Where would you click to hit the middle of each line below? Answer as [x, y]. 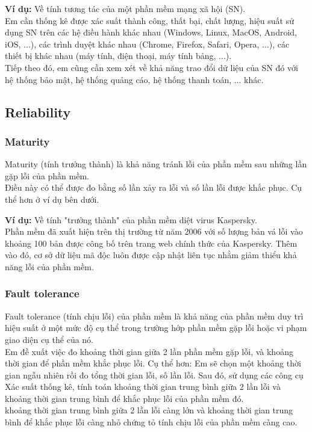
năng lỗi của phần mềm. [49, 266]
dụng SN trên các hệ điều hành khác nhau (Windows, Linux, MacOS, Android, [151, 32]
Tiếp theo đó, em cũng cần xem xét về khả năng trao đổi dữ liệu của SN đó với [151, 67]
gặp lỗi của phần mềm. [47, 175]
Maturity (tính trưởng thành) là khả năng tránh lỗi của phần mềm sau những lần [156, 164]
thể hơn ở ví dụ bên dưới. [52, 199]
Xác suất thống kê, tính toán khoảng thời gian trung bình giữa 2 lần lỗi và [143, 387]
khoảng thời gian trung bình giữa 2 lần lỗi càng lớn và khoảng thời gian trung [149, 410]
